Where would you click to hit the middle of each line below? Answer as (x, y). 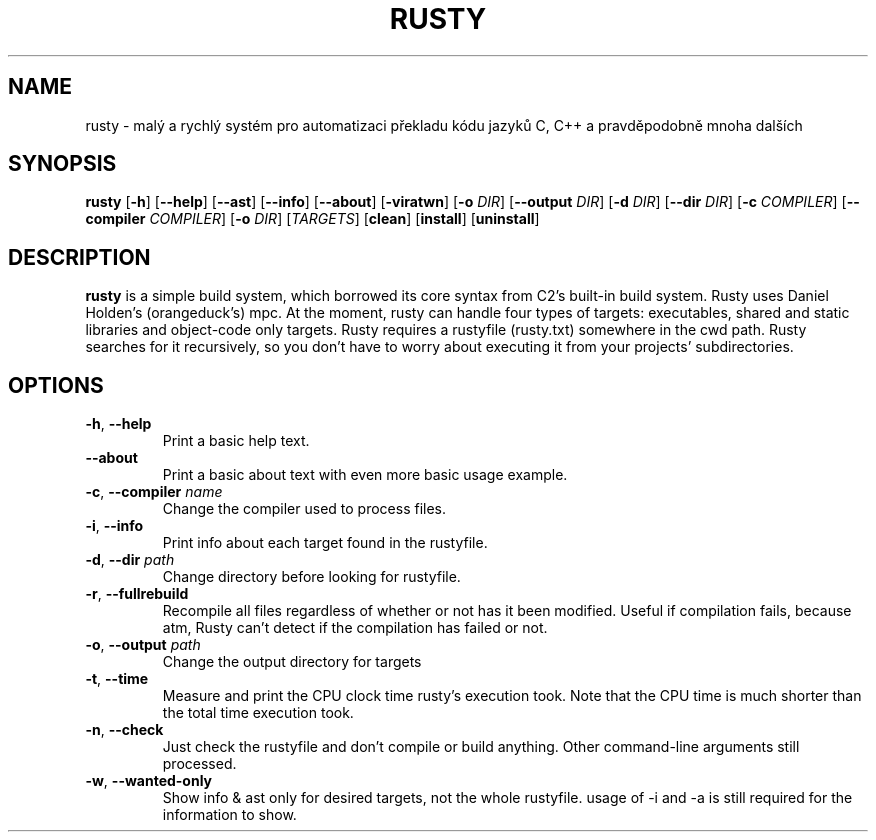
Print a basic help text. (236, 441)
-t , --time (117, 679)
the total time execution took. (258, 713)
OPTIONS (56, 385)
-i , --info (114, 526)
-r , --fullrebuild (137, 594)
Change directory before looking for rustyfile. (311, 577)
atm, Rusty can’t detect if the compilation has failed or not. (355, 628)
